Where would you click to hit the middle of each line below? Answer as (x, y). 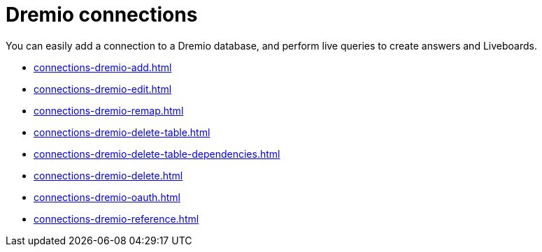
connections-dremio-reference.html (116, 218)
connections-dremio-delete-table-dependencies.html (157, 154)
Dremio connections (102, 15)
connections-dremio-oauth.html (107, 197)
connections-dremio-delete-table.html (122, 132)
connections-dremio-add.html (103, 67)
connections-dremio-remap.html (109, 110)
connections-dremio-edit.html (103, 89)
